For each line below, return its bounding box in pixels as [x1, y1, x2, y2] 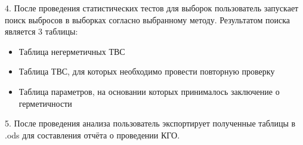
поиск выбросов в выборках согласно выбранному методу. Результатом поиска [5, 13, 290, 26]
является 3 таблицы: [5, 25, 78, 38]
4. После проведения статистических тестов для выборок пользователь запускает [5, 2, 299, 14]
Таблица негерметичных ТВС [18, 45, 125, 57]
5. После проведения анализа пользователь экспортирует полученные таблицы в [5, 117, 296, 129]
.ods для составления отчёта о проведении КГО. [5, 128, 180, 141]
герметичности [18, 97, 72, 109]
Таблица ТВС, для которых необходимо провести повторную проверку [18, 65, 275, 78]
